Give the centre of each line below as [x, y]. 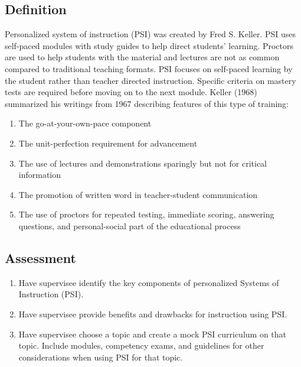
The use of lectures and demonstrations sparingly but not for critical [143, 163]
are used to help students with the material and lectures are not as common [142, 57]
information [40, 175]
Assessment [40, 257]
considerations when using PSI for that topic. [101, 357]
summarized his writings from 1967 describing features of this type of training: [147, 103]
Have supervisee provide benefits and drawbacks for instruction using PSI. [153, 314]
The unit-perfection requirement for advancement [108, 143]
